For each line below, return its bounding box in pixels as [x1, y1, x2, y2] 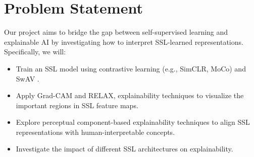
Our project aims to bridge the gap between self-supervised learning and [4, 27, 228, 37]
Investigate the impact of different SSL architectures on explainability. [16, 143, 233, 154]
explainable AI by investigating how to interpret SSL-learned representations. [4, 36, 243, 47]
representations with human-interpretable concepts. [16, 126, 175, 137]
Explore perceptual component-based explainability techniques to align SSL [16, 117, 250, 127]
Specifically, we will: [4, 46, 66, 57]
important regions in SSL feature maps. [16, 100, 138, 110]
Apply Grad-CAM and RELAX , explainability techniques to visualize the [16, 90, 244, 101]
